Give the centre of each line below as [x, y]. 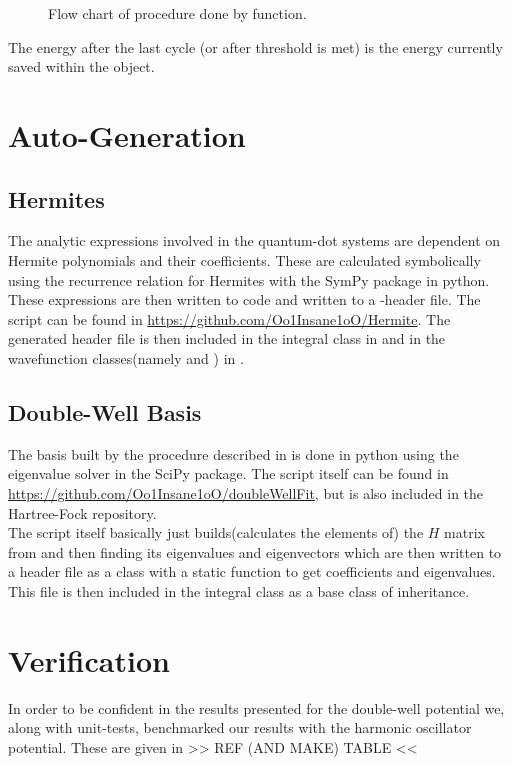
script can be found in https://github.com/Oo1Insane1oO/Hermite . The [229, 318]
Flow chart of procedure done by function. [177, 13]
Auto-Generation [127, 134]
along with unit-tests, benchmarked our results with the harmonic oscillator [240, 727]
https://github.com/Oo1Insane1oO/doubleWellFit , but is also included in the [246, 492]
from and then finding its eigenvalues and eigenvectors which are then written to [255, 551]
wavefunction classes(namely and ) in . [126, 357]
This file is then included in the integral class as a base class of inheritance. [239, 590]
